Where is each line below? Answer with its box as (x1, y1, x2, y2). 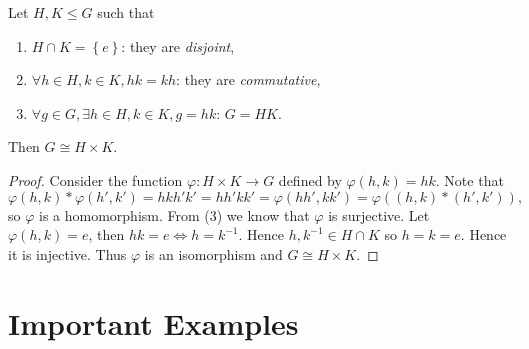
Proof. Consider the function (8, 169, 183, 190)
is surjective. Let (328, 204, 430, 225)
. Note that (435, 169, 504, 190)
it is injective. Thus (8, 243, 127, 264)
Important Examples (8, 302, 299, 343)
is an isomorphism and (144, 243, 283, 264)
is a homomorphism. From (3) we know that (39, 204, 310, 225)
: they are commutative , (176, 69, 321, 90)
